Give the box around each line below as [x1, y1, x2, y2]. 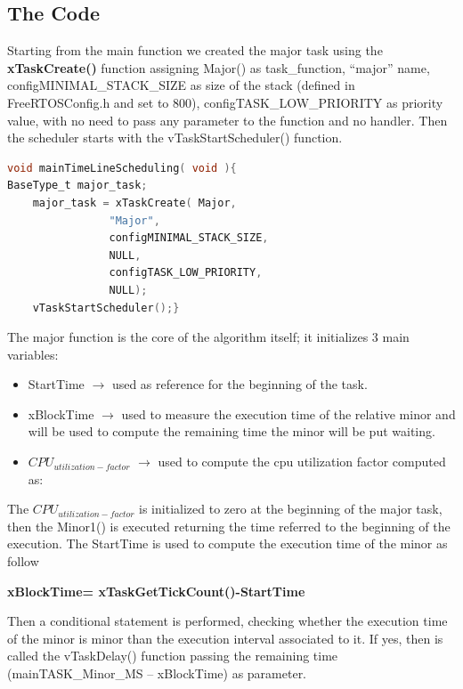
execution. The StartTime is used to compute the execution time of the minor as [7, 534, 448, 553]
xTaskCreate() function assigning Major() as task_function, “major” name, [7, 58, 430, 77]
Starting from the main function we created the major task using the [7, 41, 383, 60]
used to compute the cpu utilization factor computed [158, 452, 446, 471]
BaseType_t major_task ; [7, 179, 148, 192]
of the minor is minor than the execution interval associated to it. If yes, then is [7, 628, 443, 647]
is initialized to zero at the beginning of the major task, [139, 499, 443, 518]
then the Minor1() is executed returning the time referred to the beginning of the [7, 516, 451, 535]
